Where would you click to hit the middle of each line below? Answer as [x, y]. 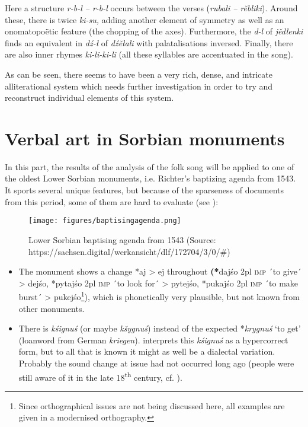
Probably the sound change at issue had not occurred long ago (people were [156, 363]
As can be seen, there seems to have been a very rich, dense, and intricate [139, 74]
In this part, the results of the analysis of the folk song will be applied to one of [150, 166]
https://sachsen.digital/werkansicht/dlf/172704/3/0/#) [129, 251]
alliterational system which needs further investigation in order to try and [139, 86]
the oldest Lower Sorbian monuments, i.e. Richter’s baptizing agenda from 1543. [150, 178]
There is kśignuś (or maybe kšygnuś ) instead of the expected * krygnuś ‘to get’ [160, 328]
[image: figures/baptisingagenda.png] [105, 221]
